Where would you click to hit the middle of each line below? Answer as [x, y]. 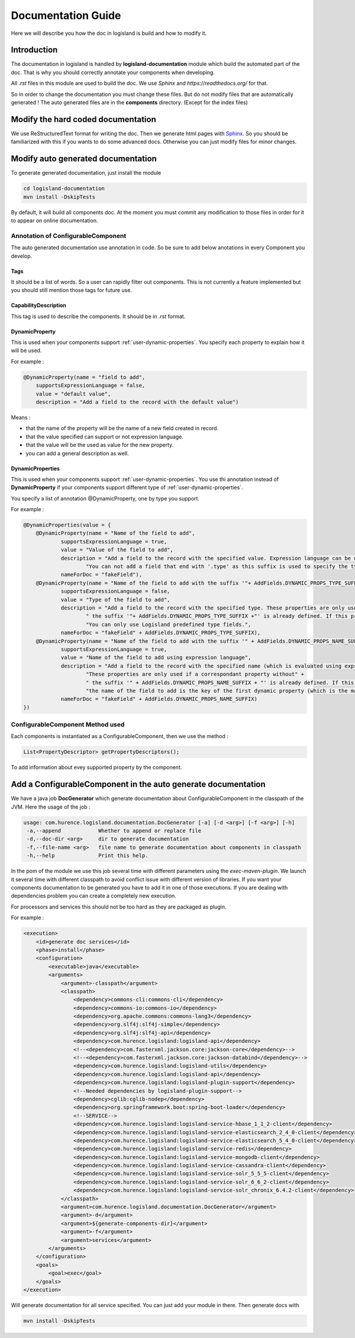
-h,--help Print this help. [88, 856]
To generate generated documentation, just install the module [86, 173]
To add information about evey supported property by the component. [96, 768]
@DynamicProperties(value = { [67, 525]
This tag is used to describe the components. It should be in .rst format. [98, 316]
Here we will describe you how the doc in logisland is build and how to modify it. [109, 33]
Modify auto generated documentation [84, 159]
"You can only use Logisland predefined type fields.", [169, 624]
